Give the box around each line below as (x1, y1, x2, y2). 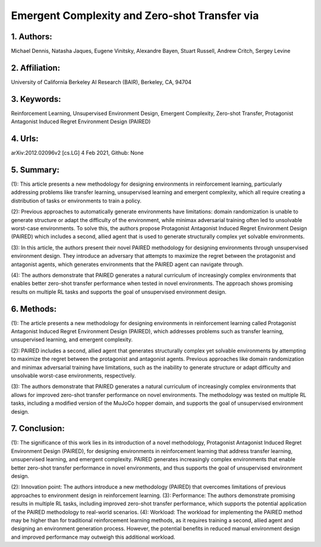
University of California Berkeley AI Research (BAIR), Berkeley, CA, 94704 (11, 78, 192, 86)
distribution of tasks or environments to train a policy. (11, 197, 142, 204)
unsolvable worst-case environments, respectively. (11, 372, 136, 379)
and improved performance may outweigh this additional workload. (11, 533, 175, 540)
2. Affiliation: (11, 62, 61, 73)
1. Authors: (11, 32, 53, 42)
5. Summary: (11, 164, 59, 175)
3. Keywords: (11, 94, 61, 104)
